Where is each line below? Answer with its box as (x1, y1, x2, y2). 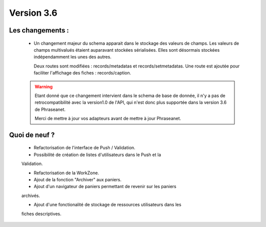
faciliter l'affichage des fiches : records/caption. (33, 70, 132, 76)
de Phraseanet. (34, 106, 66, 112)
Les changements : (9, 26, 69, 34)
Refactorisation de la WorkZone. (33, 170, 100, 176)
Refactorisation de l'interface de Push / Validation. (33, 145, 135, 151)
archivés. (21, 193, 40, 198)
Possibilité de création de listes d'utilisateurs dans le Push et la (33, 152, 161, 158)
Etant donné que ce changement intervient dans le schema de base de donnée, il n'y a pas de (34, 93, 226, 98)
